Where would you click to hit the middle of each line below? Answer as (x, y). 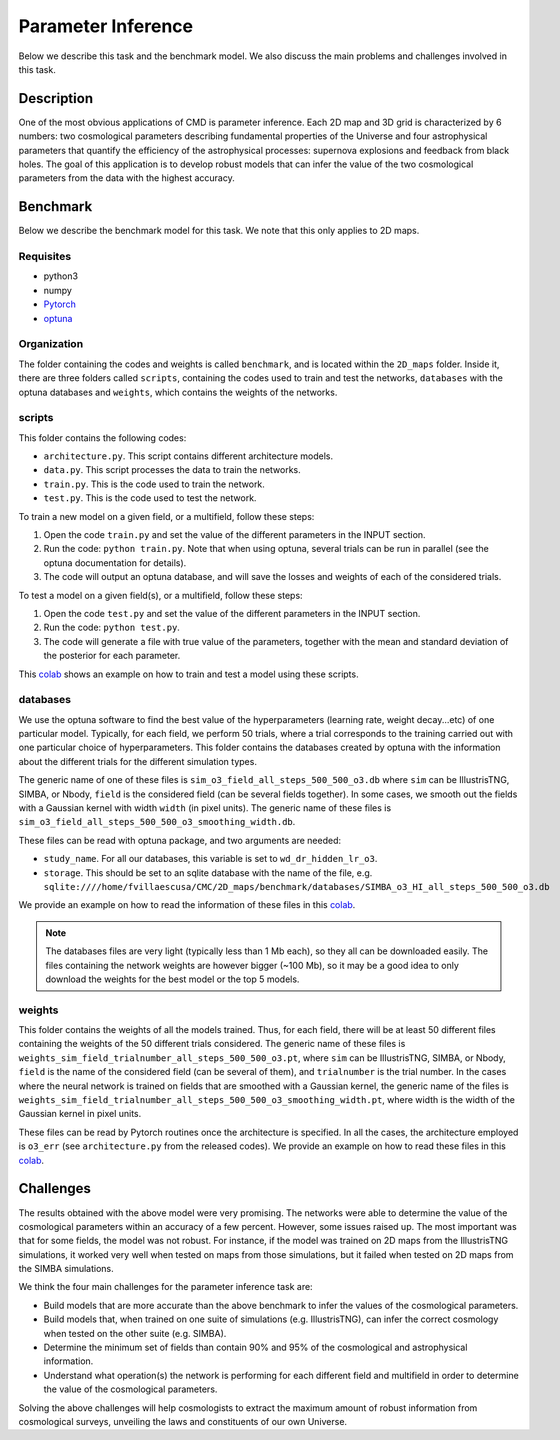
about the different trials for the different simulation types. (137, 761)
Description (56, 98)
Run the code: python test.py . (111, 627)
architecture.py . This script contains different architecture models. (188, 456)
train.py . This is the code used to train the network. (154, 484)
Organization (51, 344)
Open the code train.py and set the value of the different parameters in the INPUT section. (234, 535)
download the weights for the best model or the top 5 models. (172, 979)
